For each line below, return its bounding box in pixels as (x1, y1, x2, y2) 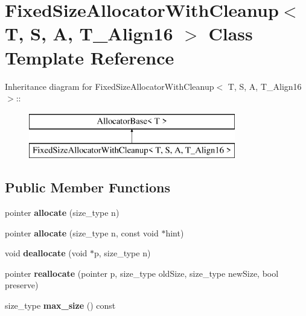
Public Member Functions (5, 178, 170, 197)
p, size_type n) (94, 247, 151, 259)
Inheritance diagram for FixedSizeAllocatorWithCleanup (5, 80, 214, 92)
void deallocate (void (5, 247, 88, 259)
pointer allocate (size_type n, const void (5, 226, 159, 239)
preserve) (5, 279, 39, 291)
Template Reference (5, 45, 174, 69)
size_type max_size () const (5, 299, 116, 312)
